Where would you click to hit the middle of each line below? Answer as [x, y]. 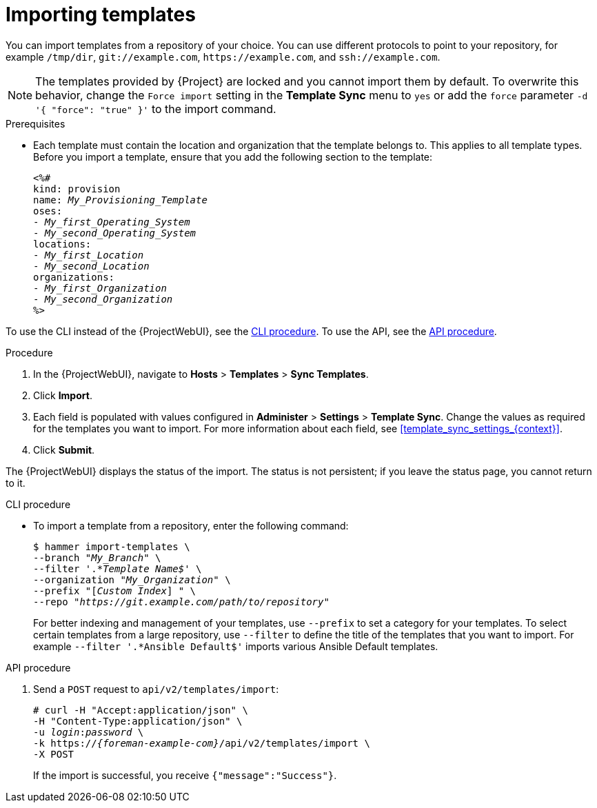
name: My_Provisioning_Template [120, 200]
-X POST [54, 754]
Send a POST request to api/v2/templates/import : [156, 689]
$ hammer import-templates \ [112, 546]
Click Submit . [64, 450]
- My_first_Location [89, 255]
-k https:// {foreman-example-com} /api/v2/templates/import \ [202, 743]
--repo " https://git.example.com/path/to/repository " [181, 602]
